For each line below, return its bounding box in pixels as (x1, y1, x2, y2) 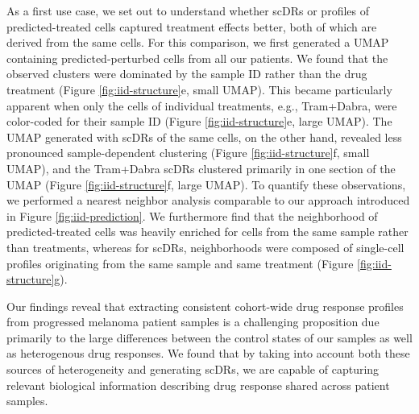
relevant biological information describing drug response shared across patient (6, 376, 390, 393)
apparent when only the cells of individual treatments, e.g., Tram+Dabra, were (6, 97, 397, 114)
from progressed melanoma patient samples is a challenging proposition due (6, 313, 380, 330)
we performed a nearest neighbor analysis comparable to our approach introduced (6, 192, 410, 209)
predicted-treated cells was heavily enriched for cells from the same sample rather (6, 223, 409, 240)
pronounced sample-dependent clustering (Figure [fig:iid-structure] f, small (6, 144, 370, 161)
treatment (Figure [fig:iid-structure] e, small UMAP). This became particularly (6, 81, 392, 97)
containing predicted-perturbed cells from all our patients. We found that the (6, 49, 388, 66)
